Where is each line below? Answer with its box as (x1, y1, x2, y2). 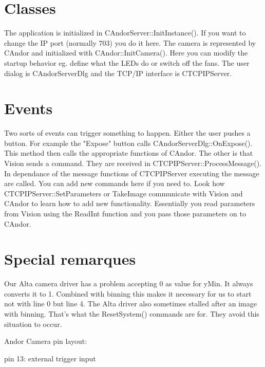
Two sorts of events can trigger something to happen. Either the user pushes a (4, 127, 251, 138)
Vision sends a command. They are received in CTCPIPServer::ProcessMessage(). (4, 158, 261, 168)
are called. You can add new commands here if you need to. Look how (4, 178, 225, 189)
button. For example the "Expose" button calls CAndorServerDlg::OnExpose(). (4, 137, 253, 148)
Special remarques (4, 248, 136, 269)
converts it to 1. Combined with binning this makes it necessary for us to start (4, 288, 252, 299)
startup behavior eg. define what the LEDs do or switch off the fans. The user (4, 57, 250, 68)
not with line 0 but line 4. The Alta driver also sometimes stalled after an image (4, 298, 257, 309)
